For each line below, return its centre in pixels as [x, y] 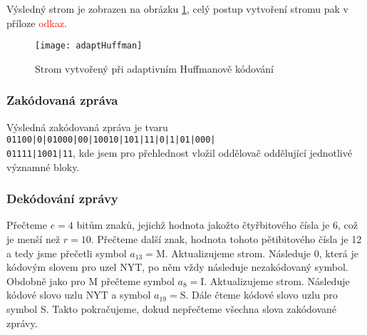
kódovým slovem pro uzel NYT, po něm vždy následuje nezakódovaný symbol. [177, 267]
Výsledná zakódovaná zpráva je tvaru [87, 127]
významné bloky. [43, 166]
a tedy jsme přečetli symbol [67, 253]
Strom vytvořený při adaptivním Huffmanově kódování [154, 68]
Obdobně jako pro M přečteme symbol [91, 280]
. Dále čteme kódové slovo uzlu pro [262, 295]
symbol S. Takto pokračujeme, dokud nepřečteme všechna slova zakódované [172, 308]
